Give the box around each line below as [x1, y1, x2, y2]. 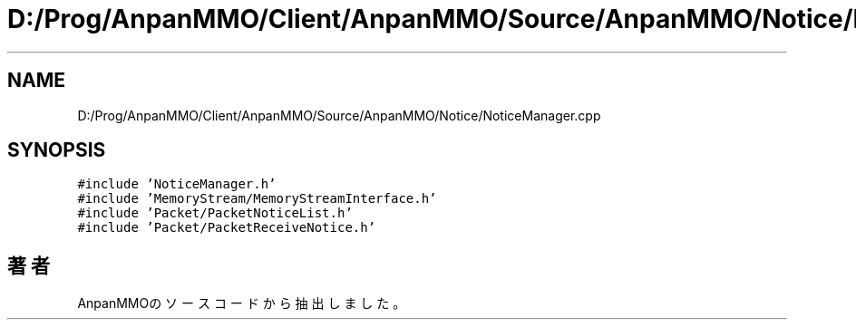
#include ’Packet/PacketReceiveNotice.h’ [77, 220, 376, 236]
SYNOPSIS [7, 139, 106, 162]
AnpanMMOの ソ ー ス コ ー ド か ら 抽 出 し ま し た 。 [77, 295, 406, 312]
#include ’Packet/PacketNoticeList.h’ [77, 206, 353, 221]
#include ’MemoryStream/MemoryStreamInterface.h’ [77, 191, 437, 207]
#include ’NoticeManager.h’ [77, 177, 277, 192]
